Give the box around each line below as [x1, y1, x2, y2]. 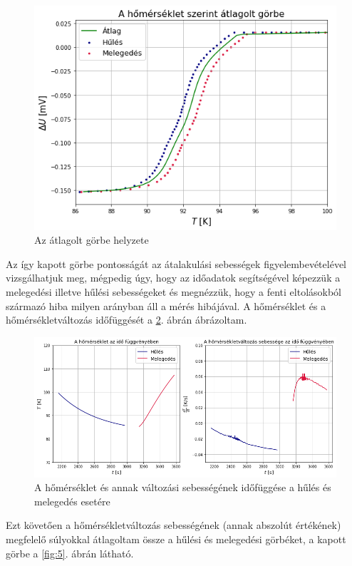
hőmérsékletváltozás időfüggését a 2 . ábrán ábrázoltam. [6, 312, 247, 327]
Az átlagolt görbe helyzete [34, 232, 149, 247]
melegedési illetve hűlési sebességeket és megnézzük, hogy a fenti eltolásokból [6, 284, 342, 299]
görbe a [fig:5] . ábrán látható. [6, 545, 134, 560]
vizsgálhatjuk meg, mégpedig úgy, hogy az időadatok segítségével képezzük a [6, 270, 341, 285]
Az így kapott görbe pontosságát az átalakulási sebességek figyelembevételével [6, 256, 347, 271]
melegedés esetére [34, 493, 110, 508]
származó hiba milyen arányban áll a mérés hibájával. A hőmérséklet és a [6, 298, 326, 313]
